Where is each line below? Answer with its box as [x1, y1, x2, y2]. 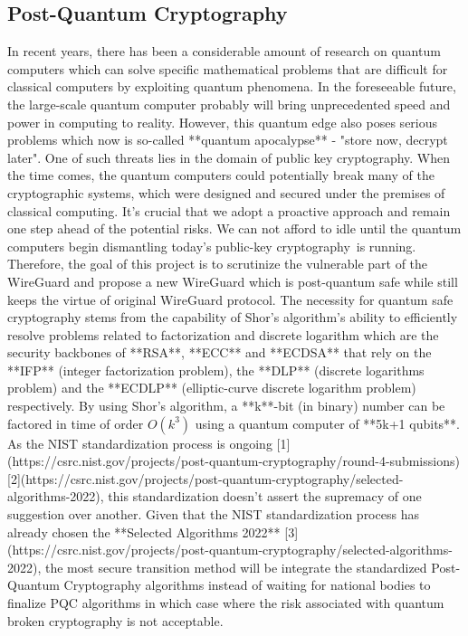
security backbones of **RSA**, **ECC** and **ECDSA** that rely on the [7, 343, 432, 362]
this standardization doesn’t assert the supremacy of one [108, 487, 422, 506]
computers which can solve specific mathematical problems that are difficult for [7, 59, 448, 78]
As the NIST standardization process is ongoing [7, 433, 272, 452]
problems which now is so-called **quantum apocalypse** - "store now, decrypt [7, 130, 448, 149]
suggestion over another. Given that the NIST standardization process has [7, 505, 419, 524]
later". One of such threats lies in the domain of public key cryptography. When [7, 147, 451, 166]
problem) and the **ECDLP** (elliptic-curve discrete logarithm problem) [7, 378, 416, 397]
